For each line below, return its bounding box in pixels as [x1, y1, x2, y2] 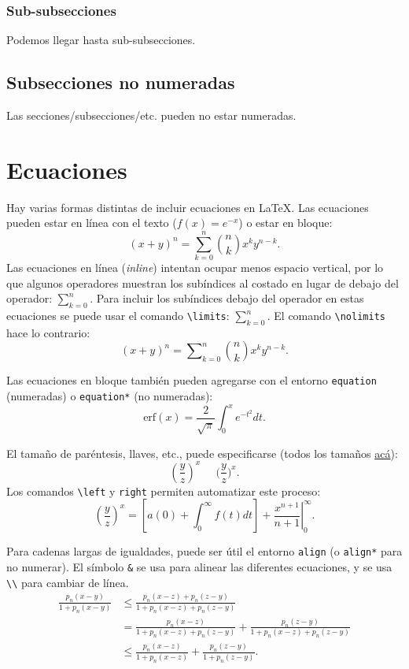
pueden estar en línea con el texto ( [6, 214, 177, 231]
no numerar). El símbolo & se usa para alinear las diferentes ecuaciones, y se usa [6, 559, 392, 574]
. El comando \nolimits [267, 307, 385, 324]
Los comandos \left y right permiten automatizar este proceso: [6, 482, 321, 499]
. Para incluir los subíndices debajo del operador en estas [90, 290, 364, 307]
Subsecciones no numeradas [6, 70, 235, 95]
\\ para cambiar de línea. [6, 574, 129, 590]
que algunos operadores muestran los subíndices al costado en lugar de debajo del [6, 274, 399, 291]
